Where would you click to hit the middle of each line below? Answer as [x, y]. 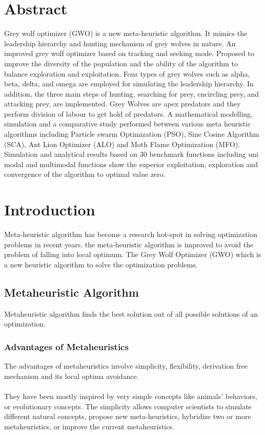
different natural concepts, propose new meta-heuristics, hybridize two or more [128, 416]
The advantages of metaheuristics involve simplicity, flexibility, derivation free [126, 366]
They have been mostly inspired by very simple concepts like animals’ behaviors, [131, 396]
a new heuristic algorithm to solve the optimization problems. [101, 264]
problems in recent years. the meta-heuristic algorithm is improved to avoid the [129, 244]
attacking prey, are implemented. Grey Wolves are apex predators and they [123, 104]
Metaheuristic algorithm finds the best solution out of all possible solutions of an [131, 313]
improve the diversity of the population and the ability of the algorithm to [121, 63]
